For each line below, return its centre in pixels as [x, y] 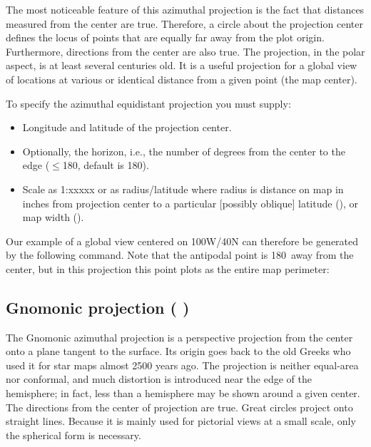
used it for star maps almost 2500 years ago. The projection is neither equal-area [182, 365]
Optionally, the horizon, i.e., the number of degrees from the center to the [184, 151]
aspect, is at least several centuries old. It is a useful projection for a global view [182, 65]
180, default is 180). [106, 165]
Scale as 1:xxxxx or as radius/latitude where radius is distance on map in [183, 189]
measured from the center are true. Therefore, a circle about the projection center [184, 23]
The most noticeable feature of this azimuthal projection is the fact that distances [185, 9]
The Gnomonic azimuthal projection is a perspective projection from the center [179, 337]
